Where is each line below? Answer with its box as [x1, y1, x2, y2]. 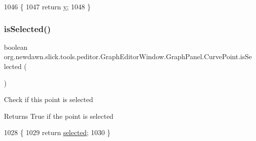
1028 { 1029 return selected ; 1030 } [4, 127, 111, 138]
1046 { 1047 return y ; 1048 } [4, 1, 91, 11]
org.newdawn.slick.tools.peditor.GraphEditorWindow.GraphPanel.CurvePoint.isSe [4, 51, 252, 62]
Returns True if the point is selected [4, 110, 114, 121]
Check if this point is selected [4, 94, 93, 105]
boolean [4, 41, 28, 52]
